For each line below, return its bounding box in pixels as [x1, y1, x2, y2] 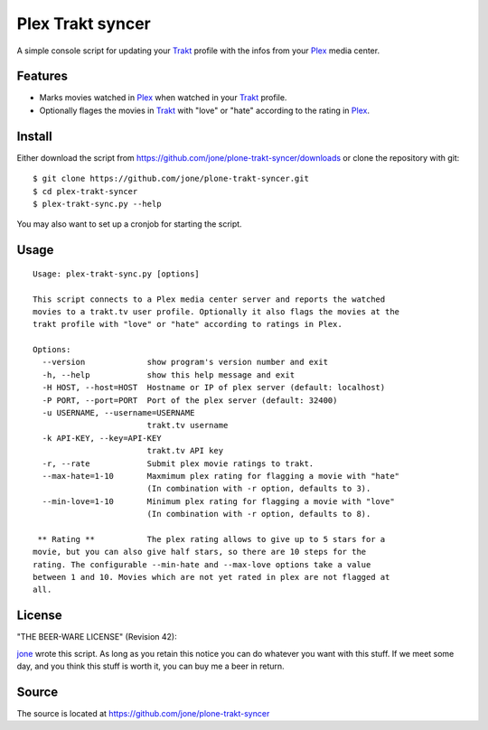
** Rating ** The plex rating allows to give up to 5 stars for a [37, 534, 386, 544]
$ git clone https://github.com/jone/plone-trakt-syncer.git [33, 173, 309, 184]
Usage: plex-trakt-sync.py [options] [33, 268, 201, 279]
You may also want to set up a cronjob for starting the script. [16, 219, 243, 229]
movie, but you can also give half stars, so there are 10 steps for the [33, 547, 367, 557]
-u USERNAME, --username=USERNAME [42, 407, 195, 418]
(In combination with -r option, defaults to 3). [146, 483, 371, 494]
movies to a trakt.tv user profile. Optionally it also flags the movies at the [33, 306, 400, 316]
